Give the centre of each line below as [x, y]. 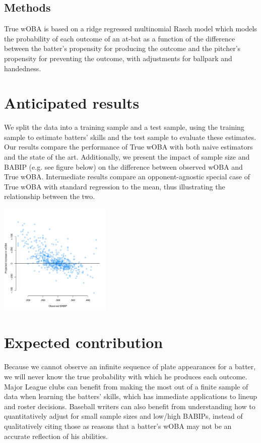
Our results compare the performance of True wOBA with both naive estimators [128, 147]
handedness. [23, 68]
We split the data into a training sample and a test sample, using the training [124, 127]
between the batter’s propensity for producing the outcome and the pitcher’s [122, 48]
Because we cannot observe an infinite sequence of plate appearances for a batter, [130, 366]
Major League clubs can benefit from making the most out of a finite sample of [126, 386]
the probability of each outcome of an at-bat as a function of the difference [120, 38]
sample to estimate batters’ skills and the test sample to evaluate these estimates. [130, 137]
